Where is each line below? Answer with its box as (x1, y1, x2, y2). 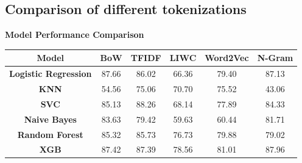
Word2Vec (205, 51, 249, 64)
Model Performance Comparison (5, 28, 144, 41)
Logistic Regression (9, 67, 92, 80)
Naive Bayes (24, 112, 77, 125)
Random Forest (17, 128, 83, 140)
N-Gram (257, 51, 293, 64)
